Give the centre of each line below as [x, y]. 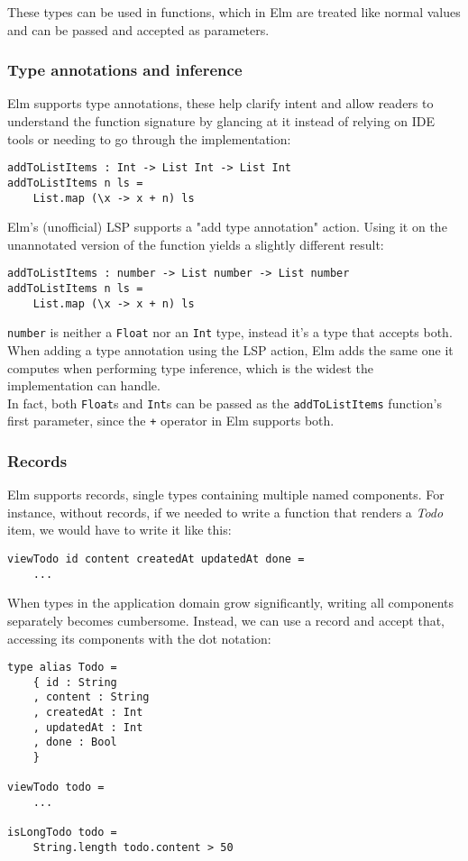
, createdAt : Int [88, 713]
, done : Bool [75, 742]
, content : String [91, 697]
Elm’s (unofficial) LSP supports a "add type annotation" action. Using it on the [227, 227]
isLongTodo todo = [62, 833]
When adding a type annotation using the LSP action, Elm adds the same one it [230, 349]
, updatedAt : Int [88, 727]
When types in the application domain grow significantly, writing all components [231, 603]
